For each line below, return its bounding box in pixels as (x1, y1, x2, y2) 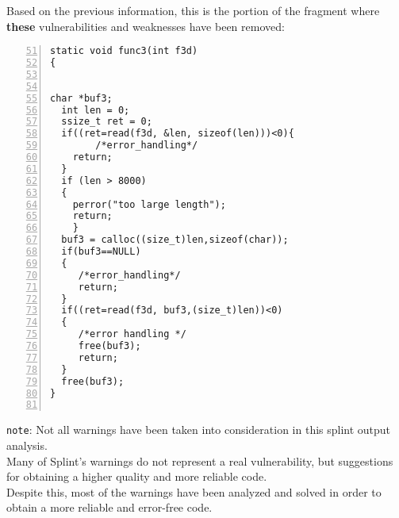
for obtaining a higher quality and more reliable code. (6, 468, 267, 485)
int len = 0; (61, 104, 130, 116)
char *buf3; (50, 92, 113, 104)
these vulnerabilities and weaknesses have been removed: (6, 17, 285, 34)
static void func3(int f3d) (50, 45, 198, 57)
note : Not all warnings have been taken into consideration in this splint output (6, 421, 391, 438)
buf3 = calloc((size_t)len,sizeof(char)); (61, 234, 289, 246)
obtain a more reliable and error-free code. (6, 499, 213, 516)
